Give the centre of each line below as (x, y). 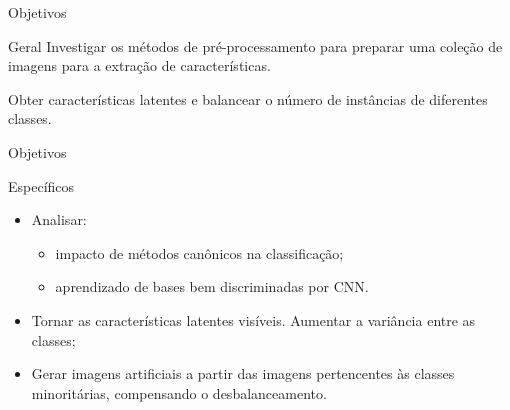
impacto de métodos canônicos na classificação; (199, 252)
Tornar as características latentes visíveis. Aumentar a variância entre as (253, 319)
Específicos (41, 185)
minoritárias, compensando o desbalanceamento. (179, 392)
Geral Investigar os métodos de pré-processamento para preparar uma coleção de (255, 45)
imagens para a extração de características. (139, 65)
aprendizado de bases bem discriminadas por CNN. (212, 286)
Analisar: (59, 219)
